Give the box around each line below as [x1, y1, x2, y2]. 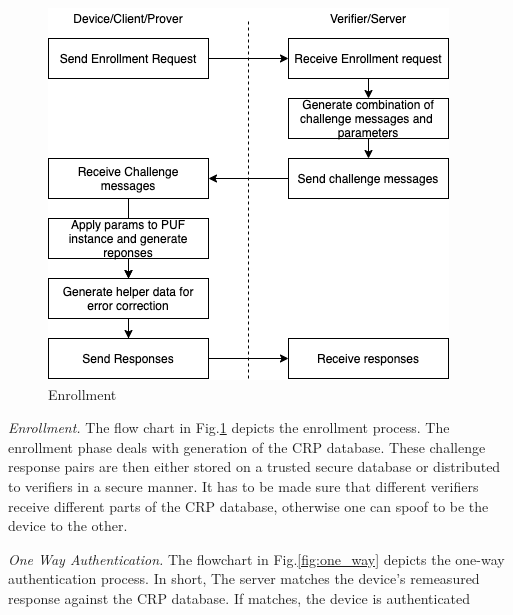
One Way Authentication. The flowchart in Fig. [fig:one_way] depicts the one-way [8, 548, 505, 569]
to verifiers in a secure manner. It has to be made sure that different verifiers [8, 475, 479, 496]
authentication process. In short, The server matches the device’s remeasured [8, 568, 480, 589]
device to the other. [8, 515, 128, 536]
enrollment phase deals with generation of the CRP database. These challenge [8, 436, 486, 457]
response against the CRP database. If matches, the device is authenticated [8, 587, 471, 608]
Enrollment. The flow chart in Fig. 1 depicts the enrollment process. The [8, 417, 450, 438]
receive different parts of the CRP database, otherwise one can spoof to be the [8, 495, 489, 516]
